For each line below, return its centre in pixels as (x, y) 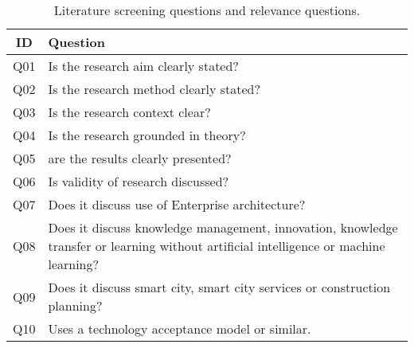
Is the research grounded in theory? (147, 135)
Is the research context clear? (129, 112)
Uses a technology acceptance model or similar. (180, 328)
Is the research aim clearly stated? (143, 66)
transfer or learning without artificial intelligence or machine (217, 246)
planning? (75, 305)
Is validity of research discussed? (139, 181)
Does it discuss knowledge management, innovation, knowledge (223, 227)
